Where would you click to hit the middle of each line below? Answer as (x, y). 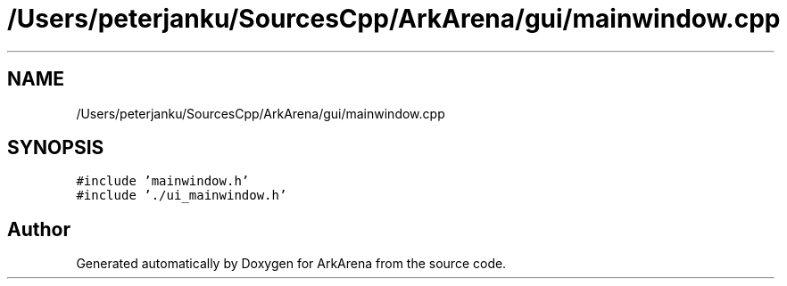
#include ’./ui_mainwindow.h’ (182, 196)
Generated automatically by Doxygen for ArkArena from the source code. (291, 264)
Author (39, 229)
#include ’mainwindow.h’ (163, 181)
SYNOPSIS (56, 148)
